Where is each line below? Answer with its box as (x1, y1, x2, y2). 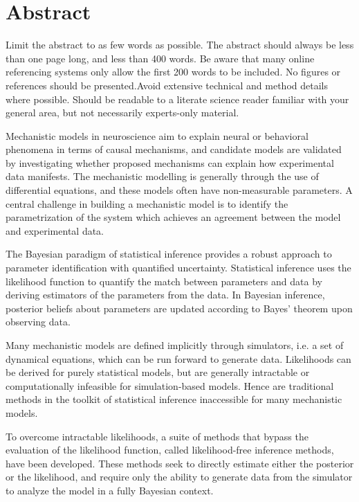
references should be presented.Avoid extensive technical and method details (6, 78, 328, 92)
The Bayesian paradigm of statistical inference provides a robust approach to (6, 246, 332, 261)
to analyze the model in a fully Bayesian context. (6, 483, 214, 497)
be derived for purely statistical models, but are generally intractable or (6, 365, 310, 379)
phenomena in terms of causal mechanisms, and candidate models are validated (6, 142, 342, 156)
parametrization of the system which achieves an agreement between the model (6, 210, 341, 224)
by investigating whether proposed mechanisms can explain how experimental (6, 155, 334, 170)
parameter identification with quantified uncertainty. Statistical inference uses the (6, 260, 351, 275)
